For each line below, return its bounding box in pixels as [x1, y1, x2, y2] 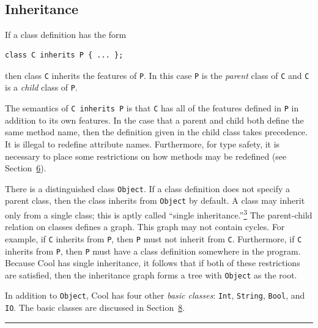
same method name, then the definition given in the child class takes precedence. [5, 125, 308, 138]
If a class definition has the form [5, 28, 127, 40]
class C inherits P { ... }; [5, 51, 124, 60]
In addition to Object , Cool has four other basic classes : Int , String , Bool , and [5, 289, 305, 302]
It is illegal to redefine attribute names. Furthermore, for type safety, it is [5, 137, 280, 150]
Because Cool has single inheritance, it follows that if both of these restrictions [5, 256, 300, 269]
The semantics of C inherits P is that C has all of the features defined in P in [5, 102, 299, 114]
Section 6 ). [5, 162, 46, 174]
